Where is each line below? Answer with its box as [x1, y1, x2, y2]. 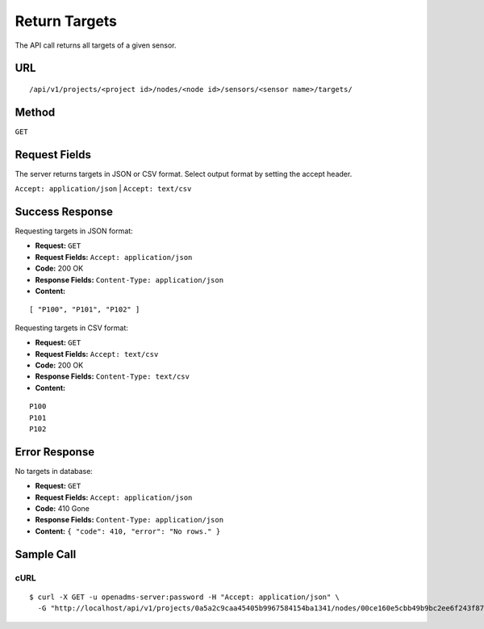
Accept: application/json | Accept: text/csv [15, 184, 192, 194]
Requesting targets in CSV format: [15, 323, 128, 333]
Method [15, 105, 56, 119]
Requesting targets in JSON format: [15, 226, 133, 236]
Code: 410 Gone [35, 504, 90, 513]
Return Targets [15, 12, 117, 30]
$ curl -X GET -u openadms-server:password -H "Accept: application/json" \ [29, 592, 340, 602]
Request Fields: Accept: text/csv [35, 349, 159, 359]
